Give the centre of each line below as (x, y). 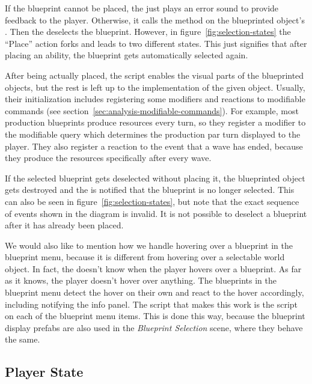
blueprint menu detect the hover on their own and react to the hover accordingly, (154, 292)
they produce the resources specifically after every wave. (108, 158)
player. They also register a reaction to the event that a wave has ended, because (154, 146)
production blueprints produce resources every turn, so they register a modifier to (155, 122)
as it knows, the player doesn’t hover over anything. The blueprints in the (141, 280)
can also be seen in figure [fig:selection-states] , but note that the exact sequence (152, 201)
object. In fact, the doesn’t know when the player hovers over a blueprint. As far (153, 268)
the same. (23, 339)
